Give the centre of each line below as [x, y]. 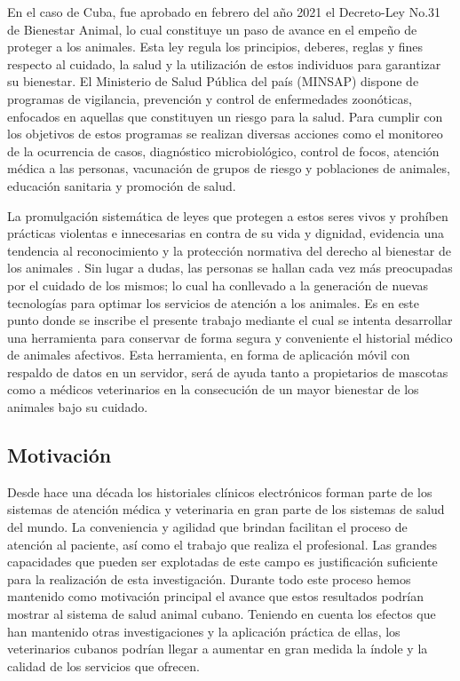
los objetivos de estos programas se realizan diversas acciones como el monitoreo [225, 134]
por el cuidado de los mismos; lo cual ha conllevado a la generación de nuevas [218, 285]
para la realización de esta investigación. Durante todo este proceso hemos [209, 578]
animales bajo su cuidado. [78, 407]
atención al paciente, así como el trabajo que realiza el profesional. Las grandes [222, 544]
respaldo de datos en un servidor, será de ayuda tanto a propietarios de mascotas [228, 372]
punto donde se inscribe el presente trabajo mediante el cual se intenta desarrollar [230, 320]
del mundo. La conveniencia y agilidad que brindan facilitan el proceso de [207, 527]
